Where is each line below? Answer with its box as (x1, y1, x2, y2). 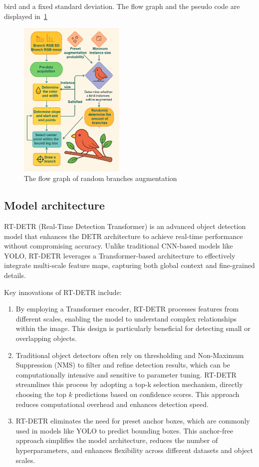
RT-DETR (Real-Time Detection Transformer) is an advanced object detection (4, 221, 246, 231)
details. (4, 270, 26, 280)
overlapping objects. (15, 332, 77, 343)
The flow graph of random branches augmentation (24, 173, 177, 183)
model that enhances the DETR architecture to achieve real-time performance (4, 230, 243, 241)
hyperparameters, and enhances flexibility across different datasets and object (15, 444, 253, 455)
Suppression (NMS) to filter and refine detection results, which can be (15, 359, 230, 370)
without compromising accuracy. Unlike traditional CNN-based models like (4, 240, 233, 251)
